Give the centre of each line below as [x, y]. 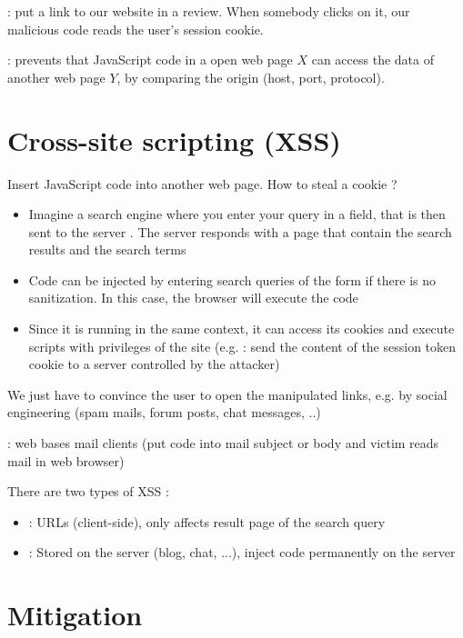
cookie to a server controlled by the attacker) [154, 364]
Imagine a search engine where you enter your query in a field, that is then [237, 214]
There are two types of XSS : [88, 491]
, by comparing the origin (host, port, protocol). [251, 77]
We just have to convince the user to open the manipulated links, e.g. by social [227, 394]
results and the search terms [107, 249]
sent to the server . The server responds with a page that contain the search [240, 231]
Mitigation [75, 615]
